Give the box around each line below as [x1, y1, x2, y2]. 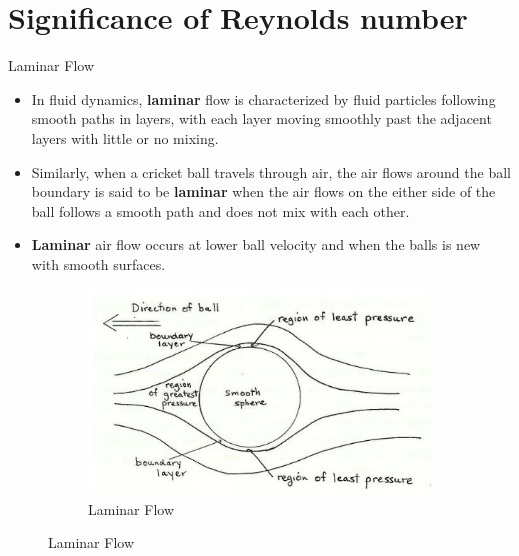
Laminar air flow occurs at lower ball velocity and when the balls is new [31, 234, 481, 255]
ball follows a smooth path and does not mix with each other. [31, 200, 410, 221]
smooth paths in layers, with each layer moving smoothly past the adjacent [31, 108, 492, 129]
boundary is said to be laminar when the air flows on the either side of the [31, 181, 496, 202]
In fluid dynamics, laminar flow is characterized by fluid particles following [31, 88, 496, 109]
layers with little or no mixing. [31, 127, 219, 148]
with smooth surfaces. [31, 253, 166, 274]
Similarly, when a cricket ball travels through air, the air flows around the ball [31, 161, 511, 182]
